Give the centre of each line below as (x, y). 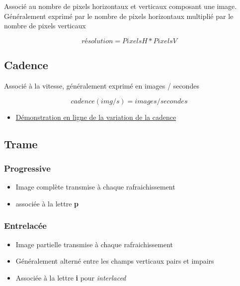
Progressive (27, 168)
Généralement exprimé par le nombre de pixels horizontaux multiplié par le (119, 16)
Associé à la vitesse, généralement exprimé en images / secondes (102, 85)
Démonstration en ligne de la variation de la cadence (96, 117)
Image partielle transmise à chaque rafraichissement (94, 244)
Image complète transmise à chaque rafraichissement (95, 187)
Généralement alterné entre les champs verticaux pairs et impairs (115, 261)
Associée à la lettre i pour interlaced (71, 277)
